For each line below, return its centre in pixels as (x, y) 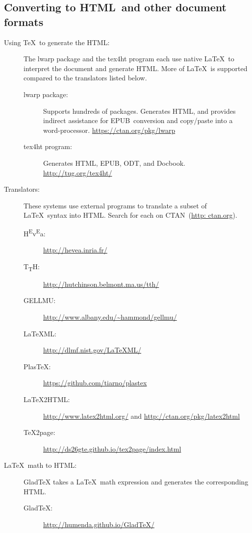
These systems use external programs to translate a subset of (115, 205)
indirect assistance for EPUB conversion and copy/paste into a (138, 120)
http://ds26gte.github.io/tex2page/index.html (112, 448)
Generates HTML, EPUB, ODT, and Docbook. (114, 163)
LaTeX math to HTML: (40, 465)
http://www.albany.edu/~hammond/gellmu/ (110, 317)
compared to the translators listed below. (85, 78)
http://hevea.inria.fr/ (75, 250)
